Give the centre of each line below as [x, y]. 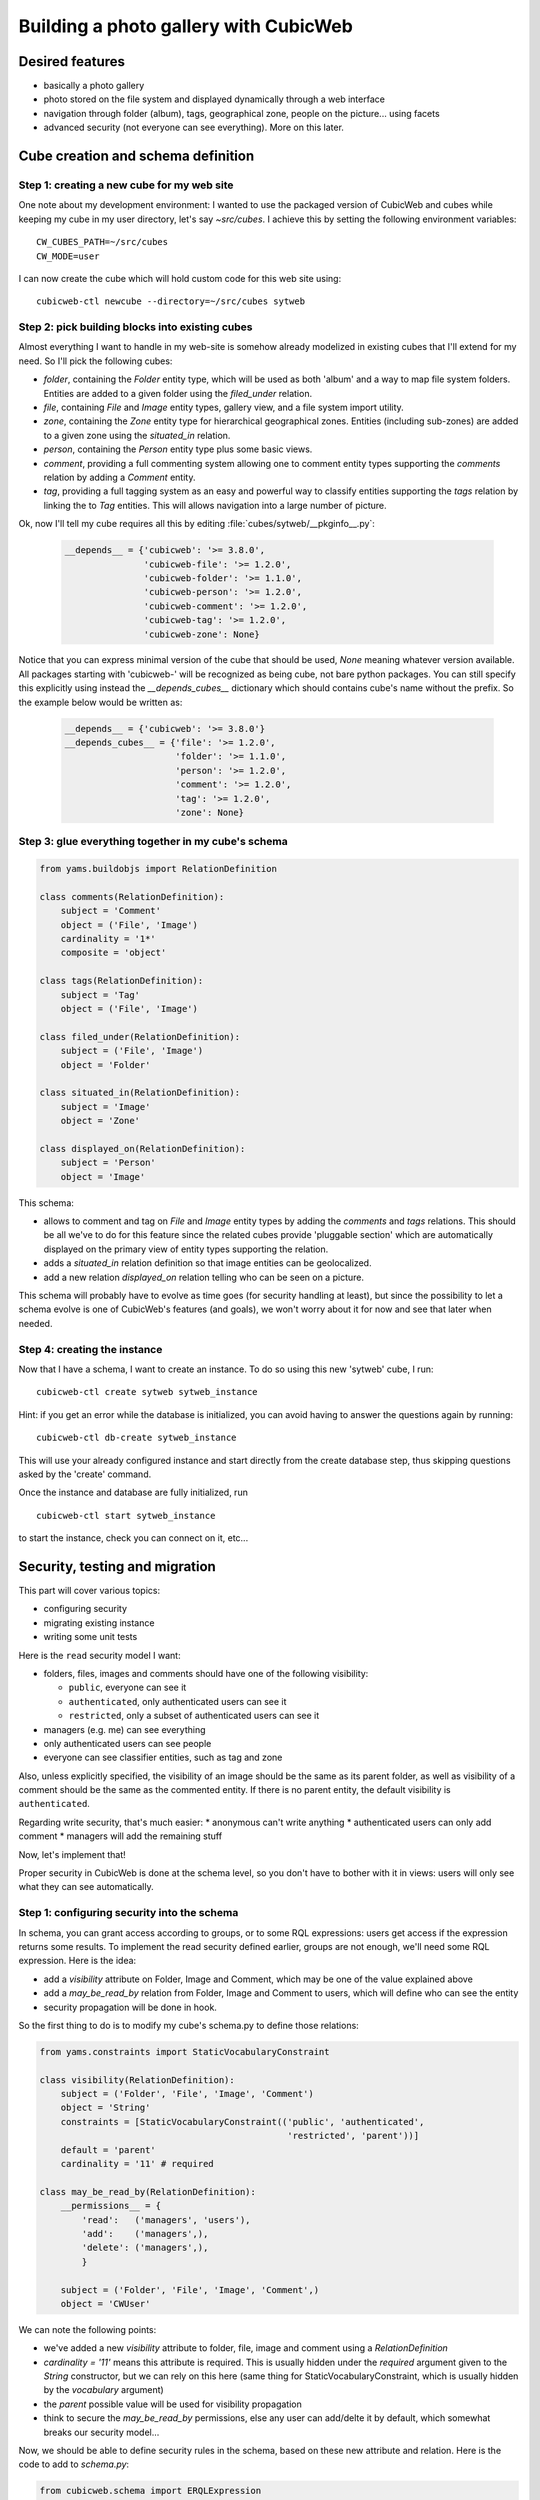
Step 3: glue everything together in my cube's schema [153, 842]
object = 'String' [105, 2108]
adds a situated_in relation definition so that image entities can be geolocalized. [207, 1263]
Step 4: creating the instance [90, 1349]
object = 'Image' [103, 1176]
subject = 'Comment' [111, 911]
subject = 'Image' [105, 1106]
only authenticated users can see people [127, 1743]
